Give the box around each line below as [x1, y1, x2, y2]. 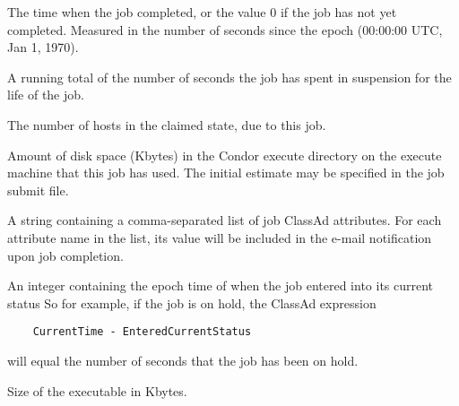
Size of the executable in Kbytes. [7, 381, 187, 400]
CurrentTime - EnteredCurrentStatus [32, 325, 252, 339]
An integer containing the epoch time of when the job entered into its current [7, 276, 434, 295]
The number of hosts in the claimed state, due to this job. [7, 115, 326, 134]
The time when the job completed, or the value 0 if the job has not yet [7, 3, 397, 21]
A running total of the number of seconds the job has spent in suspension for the [7, 67, 452, 86]
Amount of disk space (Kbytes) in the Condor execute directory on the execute [7, 145, 442, 164]
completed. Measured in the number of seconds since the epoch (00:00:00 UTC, [7, 20, 443, 39]
